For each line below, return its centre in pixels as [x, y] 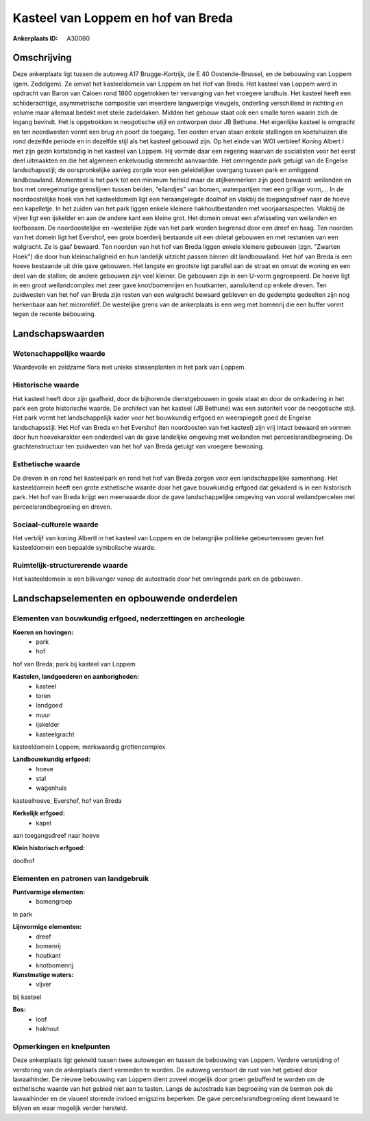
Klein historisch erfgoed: [49, 848]
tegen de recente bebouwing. [54, 314]
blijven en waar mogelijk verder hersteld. [70, 1108]
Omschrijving [42, 58]
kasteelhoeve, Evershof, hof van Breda [67, 800]
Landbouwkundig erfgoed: [51, 759]
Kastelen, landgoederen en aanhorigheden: [76, 677]
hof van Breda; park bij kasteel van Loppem [74, 664]
